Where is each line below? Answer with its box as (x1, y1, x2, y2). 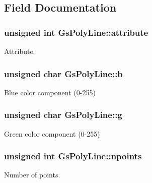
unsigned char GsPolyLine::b (4, 67, 123, 80)
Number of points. (4, 169, 60, 180)
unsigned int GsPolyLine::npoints (4, 150, 142, 162)
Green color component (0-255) (4, 128, 100, 139)
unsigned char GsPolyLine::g (4, 108, 122, 121)
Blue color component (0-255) (4, 87, 96, 97)
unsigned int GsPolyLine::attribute (4, 26, 148, 38)
